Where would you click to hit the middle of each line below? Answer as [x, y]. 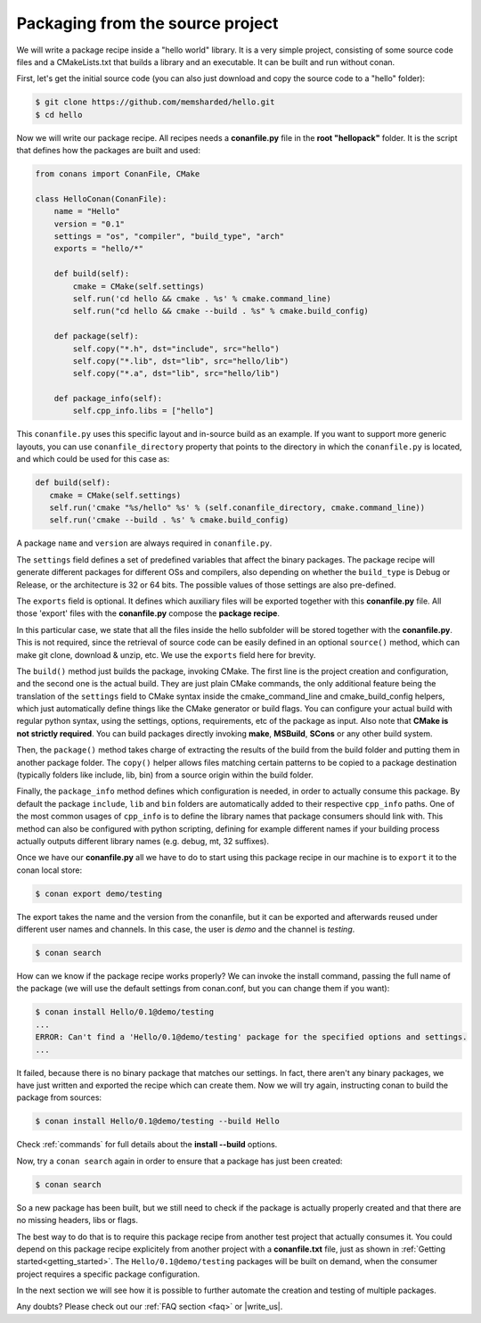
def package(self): [97, 336]
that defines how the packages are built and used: [108, 151]
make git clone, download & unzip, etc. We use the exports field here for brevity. [166, 654]
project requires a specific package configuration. [108, 1274]
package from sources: [59, 1097]
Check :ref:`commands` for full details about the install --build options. [147, 1145]
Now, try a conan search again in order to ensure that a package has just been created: [179, 1161]
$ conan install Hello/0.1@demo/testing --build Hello [157, 1122]
